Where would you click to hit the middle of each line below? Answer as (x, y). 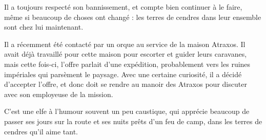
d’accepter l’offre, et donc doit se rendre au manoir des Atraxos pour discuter (126, 84)
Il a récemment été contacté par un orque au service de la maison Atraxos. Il (125, 44)
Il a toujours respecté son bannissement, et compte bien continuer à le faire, (123, 7)
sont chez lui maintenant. (44, 27)
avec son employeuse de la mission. (59, 94)
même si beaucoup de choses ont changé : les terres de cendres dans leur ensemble (133, 17)
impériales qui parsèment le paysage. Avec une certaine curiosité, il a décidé (123, 74)
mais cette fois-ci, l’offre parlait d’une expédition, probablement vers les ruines (127, 64)
